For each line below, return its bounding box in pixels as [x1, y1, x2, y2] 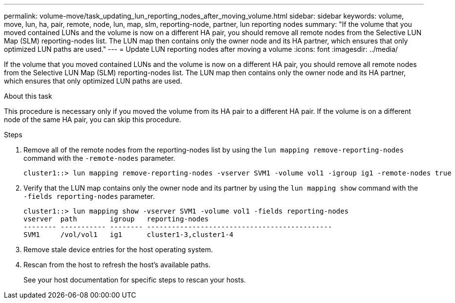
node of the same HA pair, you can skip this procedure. [4, 115, 181, 124]
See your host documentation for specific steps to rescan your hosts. [23, 276, 246, 284]
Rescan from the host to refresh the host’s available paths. [23, 260, 211, 269]
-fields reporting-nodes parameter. [23, 192, 155, 200]
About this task [4, 92, 52, 100]
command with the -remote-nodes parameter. [23, 154, 175, 162]
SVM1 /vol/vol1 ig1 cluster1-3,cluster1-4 [23, 231, 233, 238]
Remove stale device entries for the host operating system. [23, 245, 213, 254]
